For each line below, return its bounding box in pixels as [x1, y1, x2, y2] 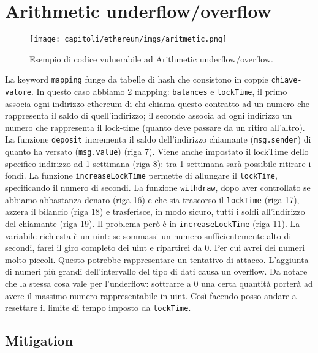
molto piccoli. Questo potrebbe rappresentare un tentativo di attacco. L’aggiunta [5, 253, 309, 266]
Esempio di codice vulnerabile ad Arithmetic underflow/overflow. [29, 52, 273, 65]
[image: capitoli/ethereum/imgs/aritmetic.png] [29, 35, 227, 44]
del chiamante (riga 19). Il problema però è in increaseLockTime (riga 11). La [5, 217, 300, 229]
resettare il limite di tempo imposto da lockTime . [5, 301, 191, 314]
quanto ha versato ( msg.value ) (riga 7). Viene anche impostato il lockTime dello [5, 145, 309, 158]
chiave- [271, 76, 302, 85]
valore [5, 88, 31, 97]
